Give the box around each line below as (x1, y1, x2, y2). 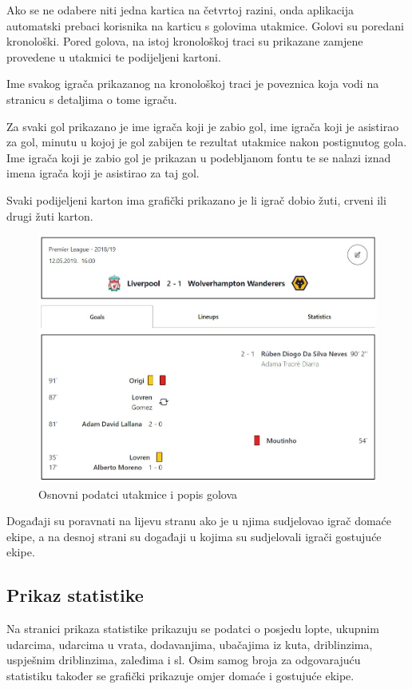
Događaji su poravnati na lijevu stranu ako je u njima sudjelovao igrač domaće (6, 512, 392, 529)
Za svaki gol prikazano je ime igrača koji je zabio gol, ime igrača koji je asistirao (6, 117, 399, 134)
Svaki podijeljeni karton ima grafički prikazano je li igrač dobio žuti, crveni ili (6, 191, 386, 208)
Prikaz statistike (6, 583, 144, 607)
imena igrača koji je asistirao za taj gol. (6, 165, 200, 181)
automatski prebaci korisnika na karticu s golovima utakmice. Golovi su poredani (6, 17, 404, 34)
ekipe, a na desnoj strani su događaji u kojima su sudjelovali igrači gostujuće (6, 528, 382, 544)
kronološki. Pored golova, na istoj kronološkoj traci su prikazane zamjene (6, 33, 363, 50)
